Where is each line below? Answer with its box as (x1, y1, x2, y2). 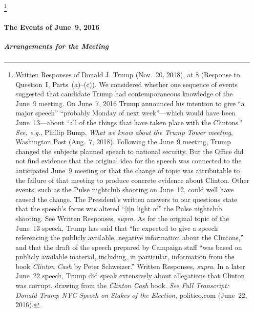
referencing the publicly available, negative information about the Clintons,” (15, 232, 244, 243)
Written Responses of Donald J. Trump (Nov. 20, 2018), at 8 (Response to (15, 69, 240, 79)
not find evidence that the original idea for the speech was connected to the (15, 156, 242, 166)
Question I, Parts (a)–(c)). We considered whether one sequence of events (15, 79, 238, 89)
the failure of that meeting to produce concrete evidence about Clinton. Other (15, 175, 250, 185)
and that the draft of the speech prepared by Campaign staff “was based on (15, 242, 242, 252)
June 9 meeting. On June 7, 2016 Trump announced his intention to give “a (15, 98, 245, 108)
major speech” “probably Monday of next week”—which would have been (15, 108, 235, 118)
